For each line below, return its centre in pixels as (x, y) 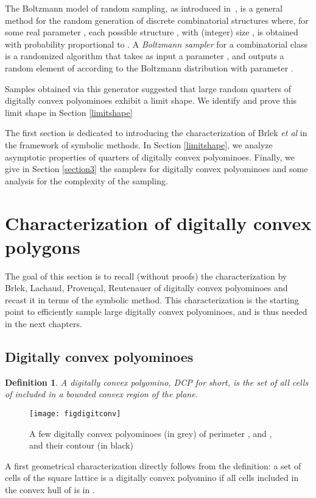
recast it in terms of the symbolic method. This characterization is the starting (152, 299)
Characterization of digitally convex (158, 222)
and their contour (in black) (81, 445)
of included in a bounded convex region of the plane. (101, 394)
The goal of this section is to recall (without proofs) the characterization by (146, 276)
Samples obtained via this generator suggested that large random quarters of (148, 88)
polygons (43, 246)
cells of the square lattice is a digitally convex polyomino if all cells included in (152, 478)
